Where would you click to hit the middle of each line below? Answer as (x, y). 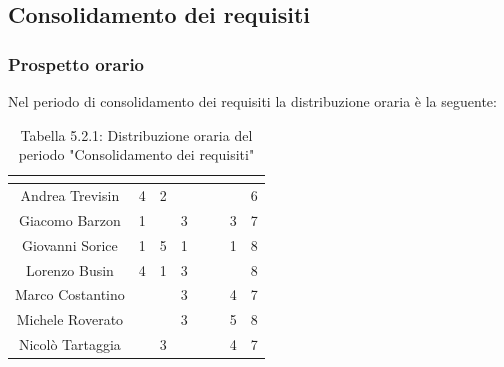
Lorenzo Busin (69, 269)
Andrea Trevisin (70, 195)
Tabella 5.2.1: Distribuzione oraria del (136, 134)
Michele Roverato (70, 319)
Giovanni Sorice (69, 244)
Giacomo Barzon (69, 219)
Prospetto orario (76, 63)
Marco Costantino (70, 294)
